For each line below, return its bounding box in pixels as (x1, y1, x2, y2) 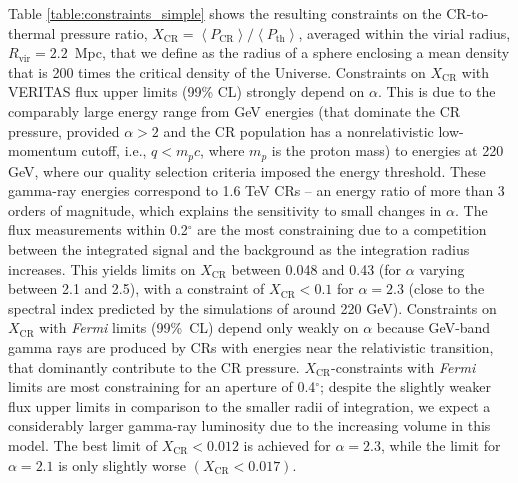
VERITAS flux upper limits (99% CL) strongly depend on (8, 81, 365, 102)
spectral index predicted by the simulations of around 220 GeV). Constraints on (8, 297, 497, 318)
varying (419, 258, 465, 279)
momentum (8, 140, 77, 161)
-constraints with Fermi (331, 356, 476, 377)
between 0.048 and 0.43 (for (231, 258, 402, 279)
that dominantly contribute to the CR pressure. (8, 356, 300, 377)
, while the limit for (381, 434, 501, 455)
